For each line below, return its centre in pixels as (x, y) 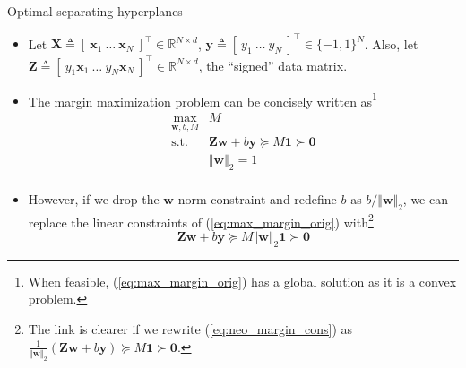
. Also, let (391, 43)
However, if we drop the (94, 198)
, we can (425, 198)
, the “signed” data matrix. (273, 65)
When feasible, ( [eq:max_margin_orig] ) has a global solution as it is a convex (242, 281)
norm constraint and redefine (257, 198)
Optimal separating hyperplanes (95, 11)
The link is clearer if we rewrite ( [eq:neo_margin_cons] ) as (190, 329)
